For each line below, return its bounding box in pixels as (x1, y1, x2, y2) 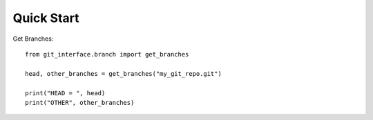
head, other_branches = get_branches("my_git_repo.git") (25, 70, 222, 77)
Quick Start (12, 10, 79, 26)
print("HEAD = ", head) (25, 89, 106, 97)
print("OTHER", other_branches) (25, 99, 135, 106)
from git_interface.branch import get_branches (25, 50, 189, 58)
